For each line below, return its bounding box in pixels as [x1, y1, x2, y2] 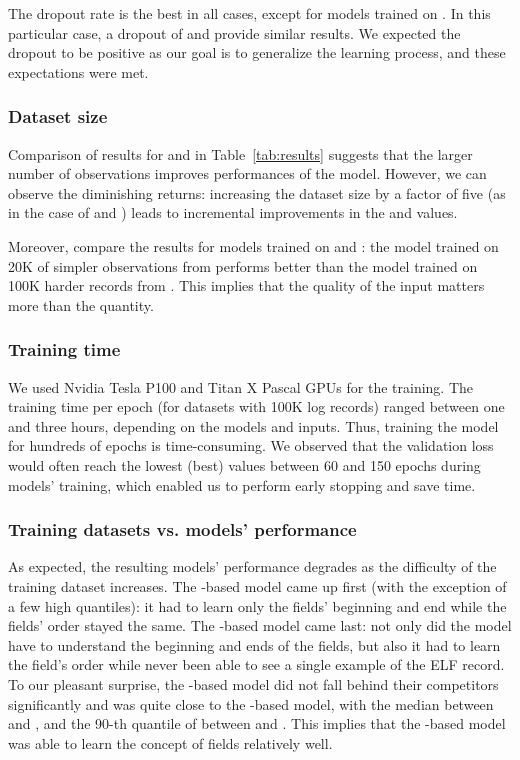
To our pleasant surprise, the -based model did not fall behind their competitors [8, 673, 499, 694]
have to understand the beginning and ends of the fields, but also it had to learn [8, 634, 501, 655]
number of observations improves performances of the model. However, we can [8, 163, 487, 184]
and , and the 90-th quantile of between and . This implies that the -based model [8, 713, 506, 734]
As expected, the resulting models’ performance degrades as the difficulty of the [8, 556, 497, 577]
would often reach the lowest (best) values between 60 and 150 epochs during [8, 454, 481, 475]
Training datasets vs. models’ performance [8, 517, 357, 542]
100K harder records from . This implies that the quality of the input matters [8, 275, 485, 296]
